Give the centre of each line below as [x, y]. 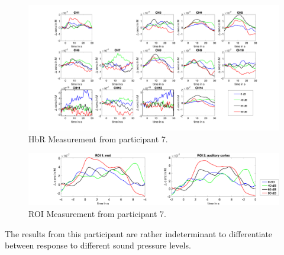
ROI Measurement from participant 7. [97, 213]
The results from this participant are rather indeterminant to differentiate [139, 233]
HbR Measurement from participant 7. [98, 138]
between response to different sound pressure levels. [98, 245]
